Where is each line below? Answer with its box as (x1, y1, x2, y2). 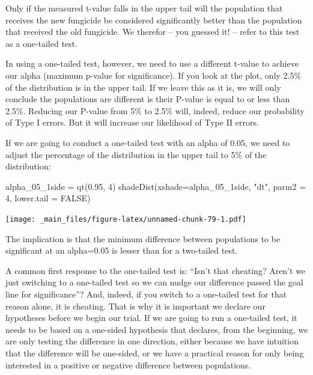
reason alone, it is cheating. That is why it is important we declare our (5, 299, 266, 312)
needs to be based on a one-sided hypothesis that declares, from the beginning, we (5, 323, 308, 335)
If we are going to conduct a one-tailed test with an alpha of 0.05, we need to (5, 136, 290, 148)
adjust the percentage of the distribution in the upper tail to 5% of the (5, 148, 267, 160)
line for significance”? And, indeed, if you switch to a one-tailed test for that (5, 287, 287, 300)
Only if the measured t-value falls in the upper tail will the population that (5, 2, 283, 14)
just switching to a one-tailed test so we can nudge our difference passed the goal (5, 276, 303, 288)
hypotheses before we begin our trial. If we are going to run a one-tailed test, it (5, 311, 297, 324)
